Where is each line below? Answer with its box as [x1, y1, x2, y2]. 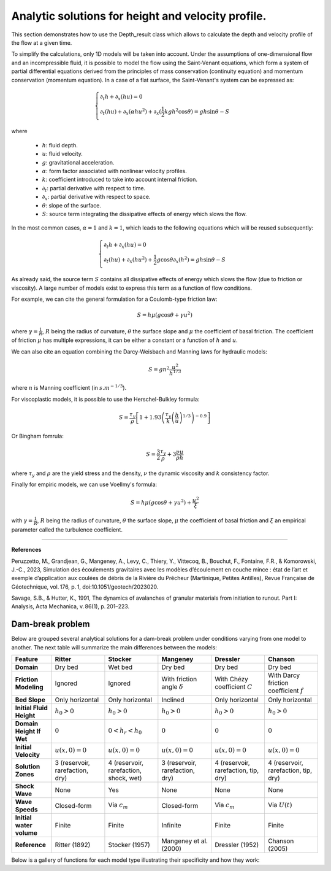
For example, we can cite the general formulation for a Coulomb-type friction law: [11, 295, 218, 303]
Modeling [15, 683, 44, 692]
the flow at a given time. [11, 39, 72, 46]
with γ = [11, 517, 33, 524]
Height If [15, 727, 41, 735]
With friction [161, 675, 197, 684]
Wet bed [108, 663, 133, 672]
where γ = [11, 327, 38, 335]
